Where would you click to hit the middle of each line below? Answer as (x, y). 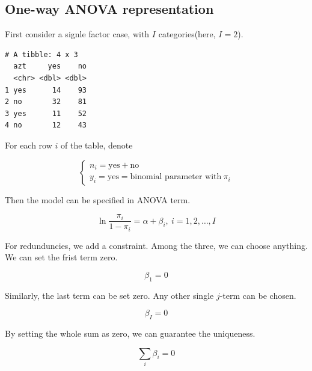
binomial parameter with (176, 177)
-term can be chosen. (258, 295)
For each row (29, 145)
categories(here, (187, 34)
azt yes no (50, 66)
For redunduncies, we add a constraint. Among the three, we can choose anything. (156, 245)
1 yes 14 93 (46, 90)
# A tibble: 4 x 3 (41, 54)
